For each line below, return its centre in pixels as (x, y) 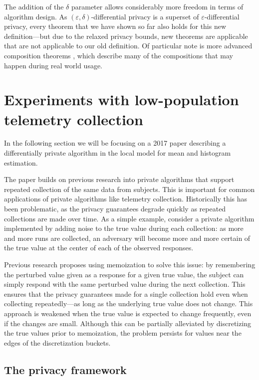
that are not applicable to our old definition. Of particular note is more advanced (128, 46)
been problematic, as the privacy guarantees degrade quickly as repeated (115, 209)
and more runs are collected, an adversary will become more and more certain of (127, 238)
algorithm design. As (36, 16)
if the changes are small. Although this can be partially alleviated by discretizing (128, 323)
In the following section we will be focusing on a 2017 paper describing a (115, 143)
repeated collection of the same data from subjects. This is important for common (129, 189)
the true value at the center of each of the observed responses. (99, 248)
